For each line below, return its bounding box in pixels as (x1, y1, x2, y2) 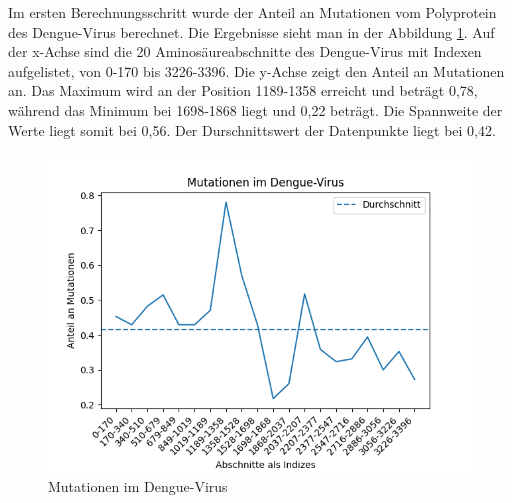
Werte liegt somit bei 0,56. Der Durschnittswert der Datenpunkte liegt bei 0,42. (8, 119, 496, 140)
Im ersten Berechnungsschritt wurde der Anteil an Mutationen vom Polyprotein (8, 2, 497, 22)
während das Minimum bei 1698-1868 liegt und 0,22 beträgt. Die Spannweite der (8, 99, 503, 120)
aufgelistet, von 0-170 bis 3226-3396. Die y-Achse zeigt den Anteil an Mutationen (8, 60, 505, 81)
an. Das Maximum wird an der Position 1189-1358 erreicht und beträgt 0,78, (8, 80, 478, 101)
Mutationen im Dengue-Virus (48, 475, 228, 496)
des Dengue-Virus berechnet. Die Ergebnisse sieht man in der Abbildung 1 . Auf (8, 21, 495, 42)
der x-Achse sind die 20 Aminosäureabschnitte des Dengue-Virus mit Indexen (8, 41, 482, 62)
